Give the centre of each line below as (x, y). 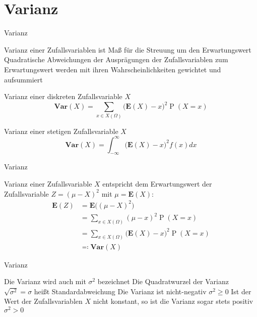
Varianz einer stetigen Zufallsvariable (61, 131)
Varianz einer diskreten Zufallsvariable (63, 96)
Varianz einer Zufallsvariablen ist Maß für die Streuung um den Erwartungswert (128, 49)
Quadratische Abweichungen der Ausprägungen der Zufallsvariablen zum (116, 59)
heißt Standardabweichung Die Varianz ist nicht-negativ (120, 291)
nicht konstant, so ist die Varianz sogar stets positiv (173, 301)
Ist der (241, 291)
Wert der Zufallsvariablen (43, 301)
